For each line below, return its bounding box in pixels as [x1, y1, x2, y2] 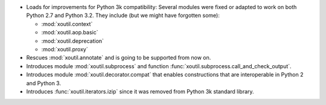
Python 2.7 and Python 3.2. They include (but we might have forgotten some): [26, 12, 220, 19]
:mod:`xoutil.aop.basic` [41, 29, 98, 36]
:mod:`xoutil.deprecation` [41, 37, 104, 45]
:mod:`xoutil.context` [41, 20, 93, 27]
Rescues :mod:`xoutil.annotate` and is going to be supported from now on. [26, 54, 211, 62]
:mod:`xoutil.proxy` [41, 45, 88, 52]
